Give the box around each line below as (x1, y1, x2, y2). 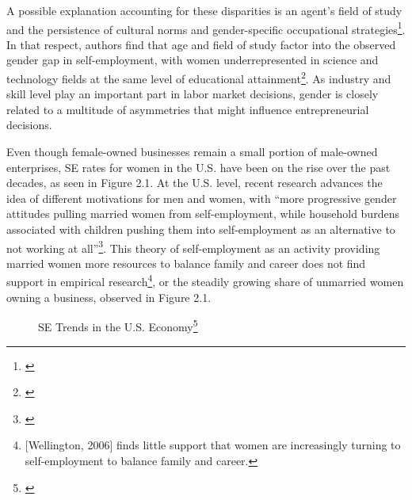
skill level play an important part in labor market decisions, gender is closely (6, 86, 379, 102)
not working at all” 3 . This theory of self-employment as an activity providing (6, 237, 380, 256)
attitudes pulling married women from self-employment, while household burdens (6, 205, 399, 222)
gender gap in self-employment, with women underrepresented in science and (6, 52, 379, 68)
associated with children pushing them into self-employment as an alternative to (6, 221, 395, 238)
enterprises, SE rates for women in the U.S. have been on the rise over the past (6, 158, 391, 175)
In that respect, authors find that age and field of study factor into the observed (6, 36, 396, 52)
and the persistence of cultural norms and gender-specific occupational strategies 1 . (6, 18, 406, 37)
